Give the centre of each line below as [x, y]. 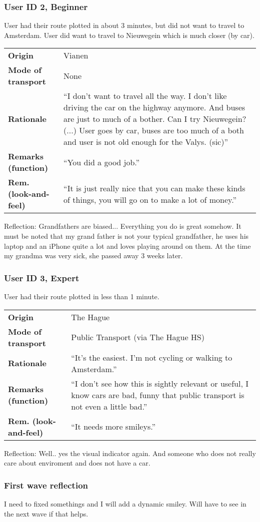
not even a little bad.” [109, 406]
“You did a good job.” [102, 162]
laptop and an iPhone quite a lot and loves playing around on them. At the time [127, 246]
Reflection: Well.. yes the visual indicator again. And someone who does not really [130, 453]
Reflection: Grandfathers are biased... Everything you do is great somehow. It [123, 226]
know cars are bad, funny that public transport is [158, 395]
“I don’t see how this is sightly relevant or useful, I [160, 383]
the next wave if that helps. [46, 513]
